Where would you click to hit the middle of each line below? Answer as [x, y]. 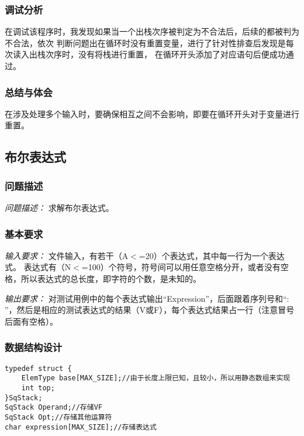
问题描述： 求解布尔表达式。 [59, 207]
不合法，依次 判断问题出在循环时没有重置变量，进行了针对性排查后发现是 [145, 42]
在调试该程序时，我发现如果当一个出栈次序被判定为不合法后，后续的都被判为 [152, 31]
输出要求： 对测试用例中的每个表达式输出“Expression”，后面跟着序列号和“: [147, 298]
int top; [38, 388]
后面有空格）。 [31, 321]
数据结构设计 [34, 347]
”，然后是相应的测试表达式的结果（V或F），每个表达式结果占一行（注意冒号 [150, 310]
